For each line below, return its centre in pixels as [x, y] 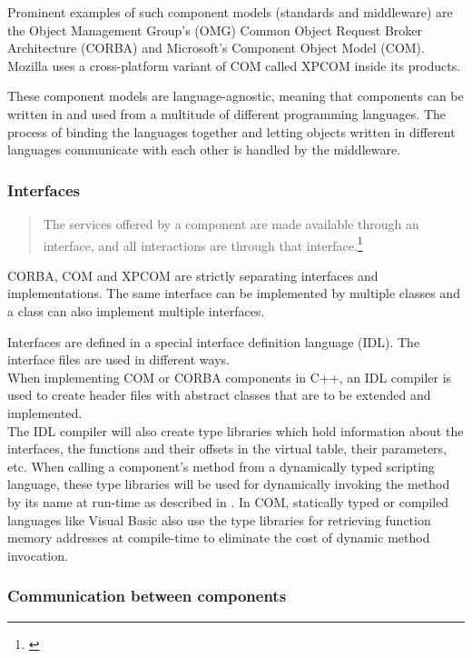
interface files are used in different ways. [118, 359]
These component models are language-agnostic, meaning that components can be [236, 96]
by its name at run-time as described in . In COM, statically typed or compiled [228, 501]
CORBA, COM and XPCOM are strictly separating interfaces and [193, 275]
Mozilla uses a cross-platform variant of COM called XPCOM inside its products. [234, 65]
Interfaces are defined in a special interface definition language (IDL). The [214, 341]
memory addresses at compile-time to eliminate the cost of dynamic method [219, 538]
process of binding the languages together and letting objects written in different [231, 131]
